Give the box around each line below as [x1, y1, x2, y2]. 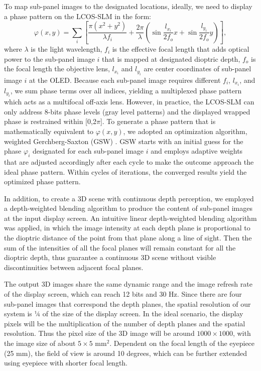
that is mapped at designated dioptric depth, [102, 53, 240, 64]
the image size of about [4, 338, 76, 348]
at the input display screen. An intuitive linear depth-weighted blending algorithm [4, 212, 257, 223]
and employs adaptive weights [151, 146, 243, 156]
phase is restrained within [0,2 [4, 116, 96, 127]
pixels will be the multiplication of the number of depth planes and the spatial [4, 318, 245, 328]
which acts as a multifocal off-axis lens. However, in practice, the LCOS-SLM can [4, 96, 254, 107]
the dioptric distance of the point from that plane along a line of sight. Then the [4, 232, 252, 243]
